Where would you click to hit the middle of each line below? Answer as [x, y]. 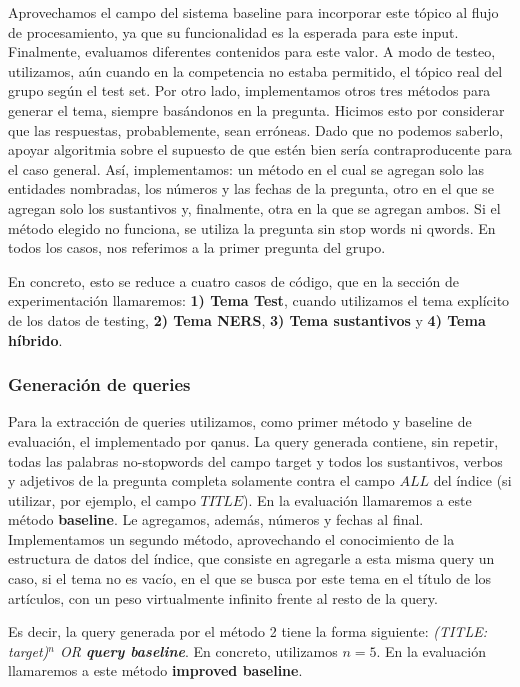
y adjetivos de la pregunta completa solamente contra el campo [201, 480]
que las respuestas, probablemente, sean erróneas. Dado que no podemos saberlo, [256, 129]
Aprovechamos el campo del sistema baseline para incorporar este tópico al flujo [253, 12]
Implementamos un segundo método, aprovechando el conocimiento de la [231, 538]
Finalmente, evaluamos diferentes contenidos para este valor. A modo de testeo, [252, 51]
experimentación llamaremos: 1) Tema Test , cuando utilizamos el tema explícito [259, 300]
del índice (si [472, 480]
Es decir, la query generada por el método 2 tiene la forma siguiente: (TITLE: [247, 631]
